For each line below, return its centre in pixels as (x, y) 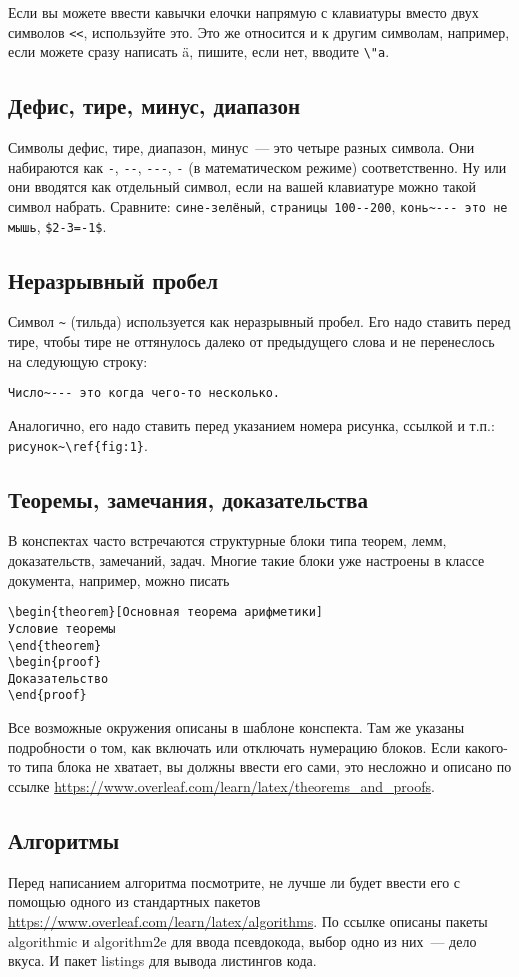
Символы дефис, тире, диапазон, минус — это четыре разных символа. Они (241, 147)
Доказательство (58, 678)
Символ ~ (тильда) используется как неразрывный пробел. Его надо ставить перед (259, 321)
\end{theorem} (55, 645)
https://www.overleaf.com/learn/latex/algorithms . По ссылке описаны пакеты (248, 920)
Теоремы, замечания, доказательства (188, 498)
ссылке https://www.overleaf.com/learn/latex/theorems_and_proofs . (221, 785)
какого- (486, 746)
